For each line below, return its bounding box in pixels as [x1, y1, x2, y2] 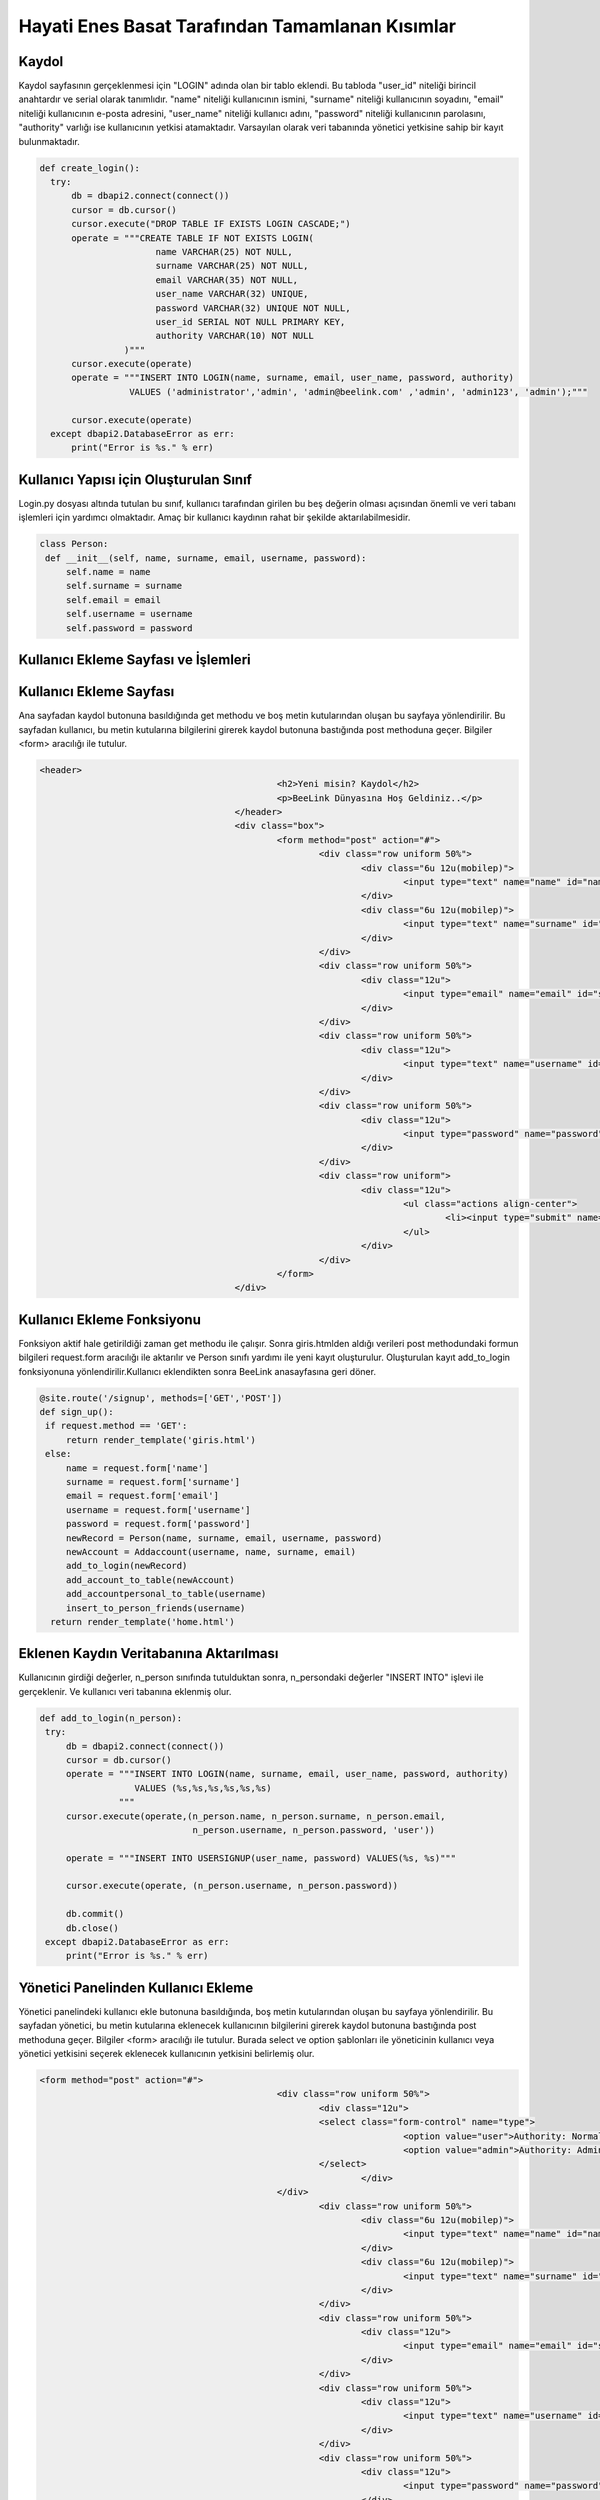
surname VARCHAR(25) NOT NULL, [155, 260, 309, 272]
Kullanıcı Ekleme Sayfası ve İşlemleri [18, 651, 251, 669]
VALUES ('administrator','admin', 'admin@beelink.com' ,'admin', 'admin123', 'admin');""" [128, 386, 589, 397]
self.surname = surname [65, 580, 183, 592]
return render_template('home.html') [50, 1616, 235, 1627]
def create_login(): [39, 162, 140, 174]
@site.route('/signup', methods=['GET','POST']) [39, 1392, 283, 1404]
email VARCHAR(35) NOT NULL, [155, 274, 299, 285]
